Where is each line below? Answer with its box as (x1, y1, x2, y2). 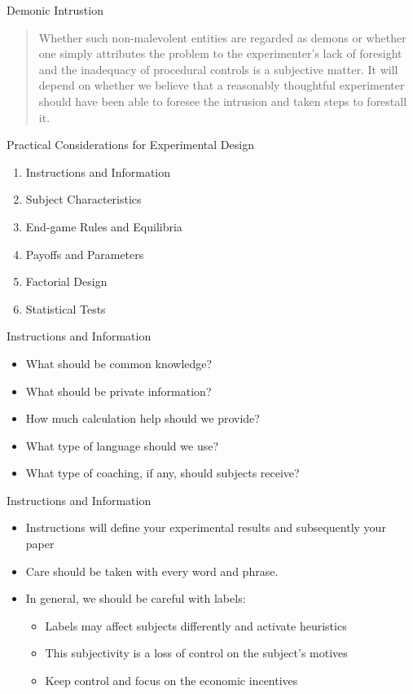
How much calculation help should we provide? (25, 410, 260, 427)
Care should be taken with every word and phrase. (25, 562, 279, 579)
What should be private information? (25, 382, 212, 399)
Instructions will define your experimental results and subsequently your (25, 519, 386, 536)
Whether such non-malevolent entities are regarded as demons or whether (38, 29, 406, 46)
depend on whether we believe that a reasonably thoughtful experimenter (38, 77, 405, 94)
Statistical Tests (25, 300, 106, 317)
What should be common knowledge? (25, 354, 213, 371)
